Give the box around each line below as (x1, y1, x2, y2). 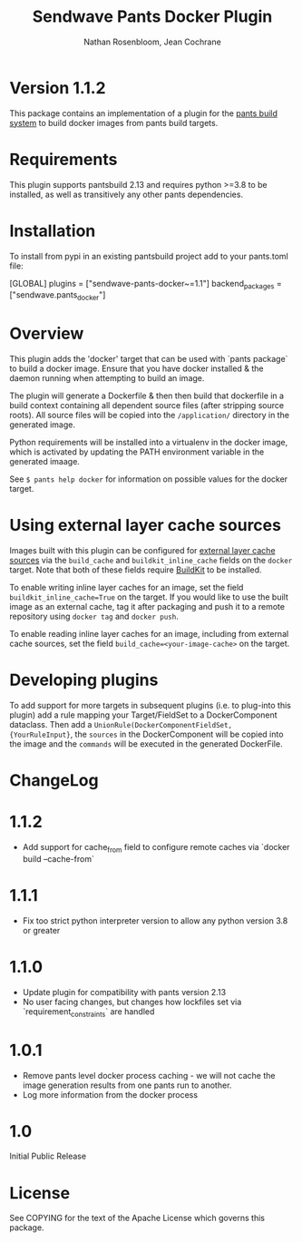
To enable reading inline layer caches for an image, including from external (9, 629, 289, 640)
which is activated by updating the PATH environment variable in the (9, 446, 265, 457)
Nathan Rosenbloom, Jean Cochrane (83, 36, 222, 47)
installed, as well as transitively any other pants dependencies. (9, 189, 243, 200)
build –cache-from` (22, 853, 95, 864)
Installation (9, 220, 96, 241)
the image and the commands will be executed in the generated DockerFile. (9, 738, 283, 749)
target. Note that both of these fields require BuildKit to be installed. (9, 564, 262, 575)
